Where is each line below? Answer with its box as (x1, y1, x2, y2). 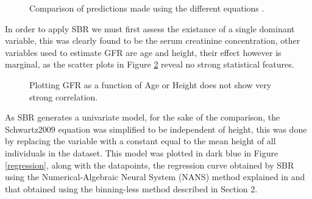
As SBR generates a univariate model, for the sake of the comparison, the (5, 111, 280, 124)
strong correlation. (29, 90, 98, 103)
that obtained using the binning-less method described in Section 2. (5, 182, 258, 195)
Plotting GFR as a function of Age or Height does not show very (29, 78, 272, 91)
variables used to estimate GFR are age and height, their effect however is (5, 46, 282, 58)
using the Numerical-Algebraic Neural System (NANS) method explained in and (5, 170, 305, 183)
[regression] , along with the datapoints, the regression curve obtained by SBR (5, 158, 294, 171)
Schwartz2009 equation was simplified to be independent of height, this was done (5, 122, 307, 135)
